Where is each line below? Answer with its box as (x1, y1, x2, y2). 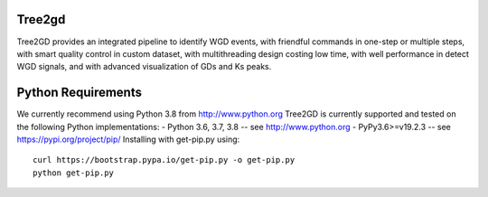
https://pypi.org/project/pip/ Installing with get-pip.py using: (16, 134, 240, 145)
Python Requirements (16, 85, 142, 100)
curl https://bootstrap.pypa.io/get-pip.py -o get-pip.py (33, 155, 296, 165)
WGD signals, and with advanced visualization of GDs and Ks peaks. (16, 61, 272, 72)
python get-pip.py (33, 167, 115, 178)
